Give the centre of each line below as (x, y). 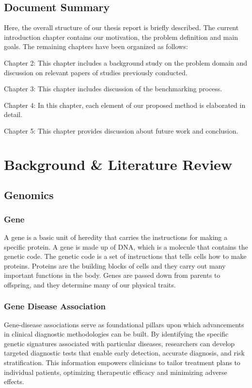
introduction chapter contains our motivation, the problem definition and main (121, 37)
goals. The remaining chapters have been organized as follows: (96, 46)
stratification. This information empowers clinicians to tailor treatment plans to (122, 363)
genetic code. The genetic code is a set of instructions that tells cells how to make (125, 256)
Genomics (29, 195)
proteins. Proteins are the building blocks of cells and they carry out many (115, 265)
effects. (14, 381)
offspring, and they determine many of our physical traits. (90, 284)
